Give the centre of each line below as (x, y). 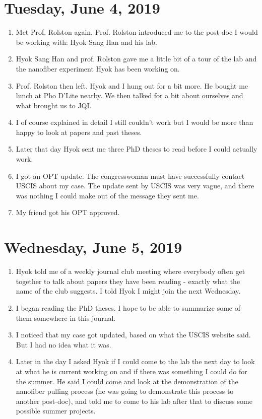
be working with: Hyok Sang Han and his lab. (86, 42)
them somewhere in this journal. (66, 318)
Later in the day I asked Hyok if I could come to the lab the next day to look (135, 361)
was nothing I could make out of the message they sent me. (107, 195)
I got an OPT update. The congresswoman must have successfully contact (130, 176)
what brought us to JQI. (54, 105)
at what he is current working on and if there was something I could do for (132, 371)
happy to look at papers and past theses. (79, 132)
